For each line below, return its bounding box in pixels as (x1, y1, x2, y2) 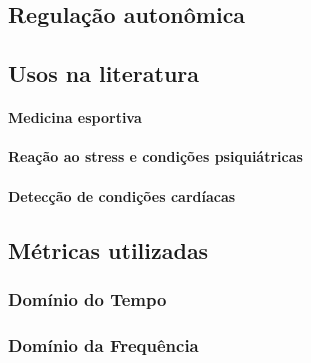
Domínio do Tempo (8, 286, 167, 311)
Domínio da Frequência (8, 332, 199, 357)
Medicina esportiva (8, 107, 142, 128)
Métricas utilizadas (8, 234, 209, 265)
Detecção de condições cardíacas (8, 185, 236, 206)
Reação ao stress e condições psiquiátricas (8, 146, 303, 167)
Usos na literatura (8, 58, 200, 89)
